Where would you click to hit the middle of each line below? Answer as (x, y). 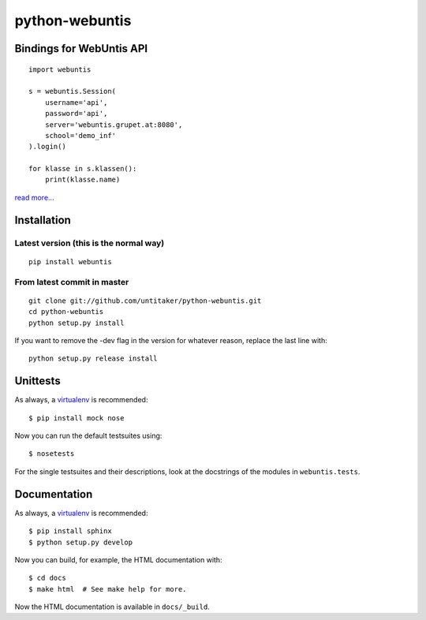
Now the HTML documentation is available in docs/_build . (112, 607)
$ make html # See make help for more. (108, 589)
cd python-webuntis (66, 312)
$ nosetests (52, 454)
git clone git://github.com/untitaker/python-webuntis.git (145, 301)
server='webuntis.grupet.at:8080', (114, 125)
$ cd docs (47, 578)
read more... (34, 197)
